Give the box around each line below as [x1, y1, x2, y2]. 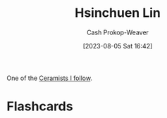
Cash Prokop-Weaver [86, 28, 149, 37]
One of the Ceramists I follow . [6, 74, 93, 82]
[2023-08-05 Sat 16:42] [82, 41, 153, 50]
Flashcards [6, 98, 73, 114]
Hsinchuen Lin [74, 5, 161, 21]
